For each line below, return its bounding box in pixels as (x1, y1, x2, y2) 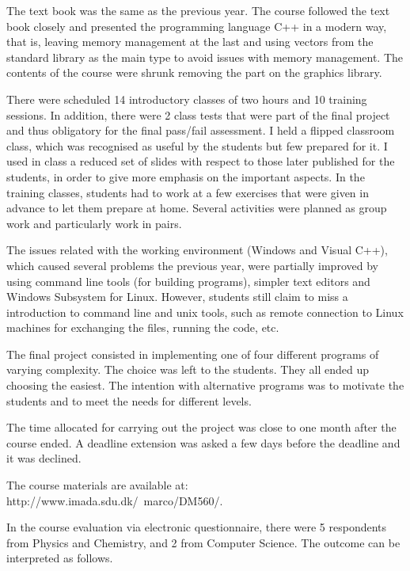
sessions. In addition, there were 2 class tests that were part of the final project (6, 106, 390, 123)
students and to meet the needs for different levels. (6, 392, 252, 409)
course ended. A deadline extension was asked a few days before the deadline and (6, 434, 401, 451)
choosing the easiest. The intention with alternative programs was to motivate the (6, 377, 404, 394)
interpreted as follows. (6, 550, 113, 566)
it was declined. (6, 450, 82, 466)
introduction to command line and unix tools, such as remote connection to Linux (6, 303, 404, 320)
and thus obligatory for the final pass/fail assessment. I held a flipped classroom (6, 122, 395, 139)
